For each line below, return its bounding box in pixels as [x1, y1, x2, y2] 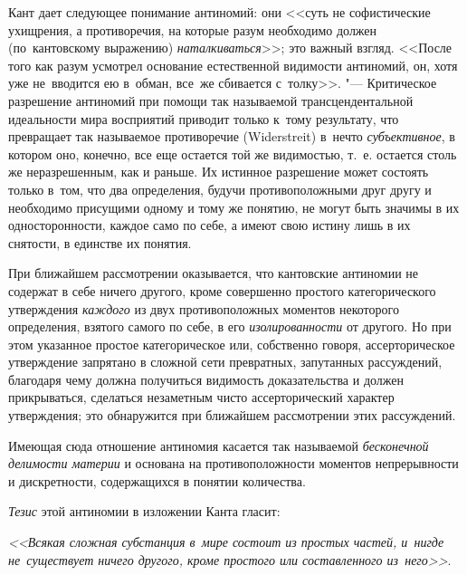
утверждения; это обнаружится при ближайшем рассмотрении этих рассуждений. [8, 406, 456, 425]
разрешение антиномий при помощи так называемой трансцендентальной [8, 91, 414, 110]
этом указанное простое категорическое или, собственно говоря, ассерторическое [8, 334, 455, 353]
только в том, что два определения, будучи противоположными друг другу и [8, 179, 432, 198]
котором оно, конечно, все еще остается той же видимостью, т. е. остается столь [8, 144, 457, 163]
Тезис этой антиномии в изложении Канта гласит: [8, 502, 281, 521]
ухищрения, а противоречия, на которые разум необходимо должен [8, 20, 377, 39]
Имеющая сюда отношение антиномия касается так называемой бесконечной [8, 436, 429, 455]
